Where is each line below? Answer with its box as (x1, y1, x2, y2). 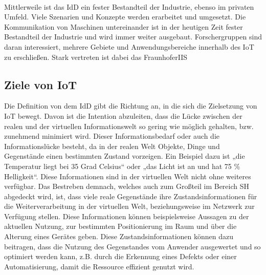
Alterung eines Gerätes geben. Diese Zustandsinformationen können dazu (4, 231, 234, 242)
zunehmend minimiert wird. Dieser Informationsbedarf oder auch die (4, 131, 220, 141)
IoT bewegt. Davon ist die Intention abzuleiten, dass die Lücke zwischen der (4, 110, 242, 121)
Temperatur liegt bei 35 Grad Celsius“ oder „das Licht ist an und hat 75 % (4, 160, 240, 171)
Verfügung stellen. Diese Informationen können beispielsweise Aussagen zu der (4, 210, 249, 221)
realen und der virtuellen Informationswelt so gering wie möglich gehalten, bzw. (4, 120, 254, 131)
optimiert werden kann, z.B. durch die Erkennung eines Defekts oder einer (4, 251, 237, 262)
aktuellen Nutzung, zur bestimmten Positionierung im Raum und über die (4, 221, 237, 231)
